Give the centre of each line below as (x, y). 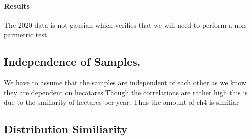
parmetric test (26, 35)
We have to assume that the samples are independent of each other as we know (125, 82)
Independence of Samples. (72, 62)
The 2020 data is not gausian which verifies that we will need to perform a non (125, 25)
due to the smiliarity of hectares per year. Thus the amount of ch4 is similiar (122, 102)
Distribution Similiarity (66, 129)
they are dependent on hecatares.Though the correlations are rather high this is (126, 92)
